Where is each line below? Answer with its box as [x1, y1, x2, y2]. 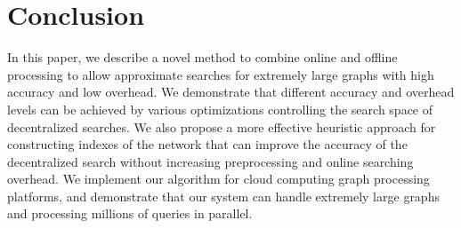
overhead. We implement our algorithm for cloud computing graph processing [7, 169, 430, 188]
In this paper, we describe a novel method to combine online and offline [7, 48, 398, 67]
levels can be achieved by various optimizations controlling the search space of [7, 99, 433, 118]
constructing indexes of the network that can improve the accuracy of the [7, 135, 408, 153]
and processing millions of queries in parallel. [7, 204, 253, 223]
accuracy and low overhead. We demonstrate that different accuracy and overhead [7, 83, 455, 101]
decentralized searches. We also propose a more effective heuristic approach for [7, 117, 436, 136]
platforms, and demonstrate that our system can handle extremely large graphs [7, 186, 440, 205]
